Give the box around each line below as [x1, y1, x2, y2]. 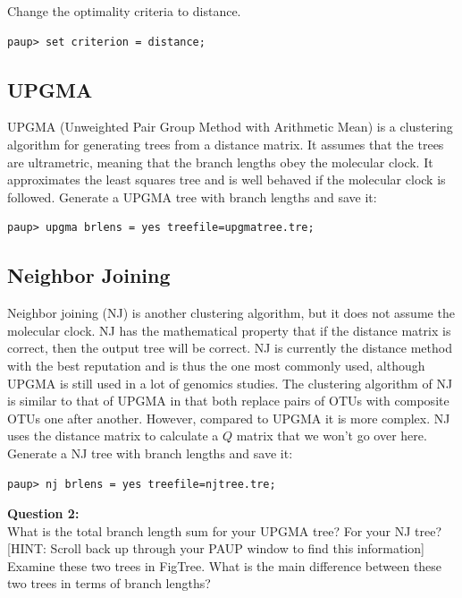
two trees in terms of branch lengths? [7, 574, 211, 593]
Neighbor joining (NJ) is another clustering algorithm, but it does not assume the [7, 303, 455, 322]
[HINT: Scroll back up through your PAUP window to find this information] [7, 539, 424, 558]
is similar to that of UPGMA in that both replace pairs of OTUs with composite [7, 391, 449, 410]
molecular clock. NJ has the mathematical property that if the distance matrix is [7, 320, 451, 339]
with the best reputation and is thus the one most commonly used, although [7, 355, 425, 374]
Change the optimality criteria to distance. [7, 2, 241, 20]
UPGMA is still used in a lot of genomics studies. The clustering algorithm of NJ [7, 373, 453, 392]
